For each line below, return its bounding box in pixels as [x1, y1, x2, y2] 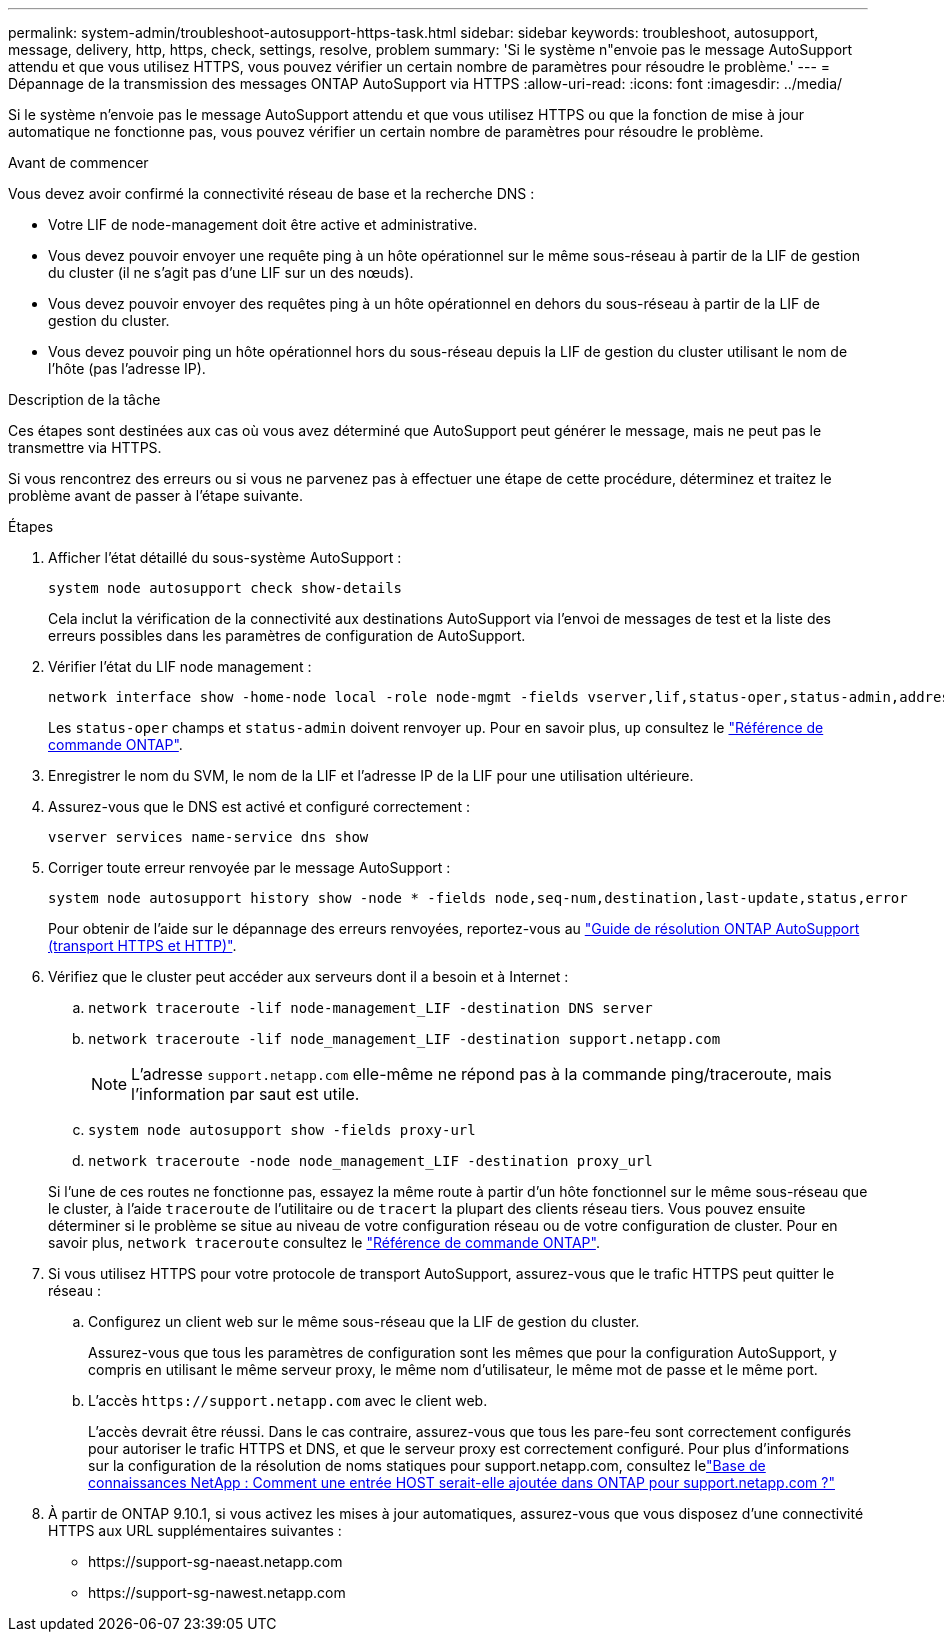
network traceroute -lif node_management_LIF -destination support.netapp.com [88, 1031, 721, 1047]
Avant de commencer [8, 154, 149, 171]
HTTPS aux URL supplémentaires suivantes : [48, 1522, 342, 1539]
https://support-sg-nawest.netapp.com [88, 1584, 346, 1601]
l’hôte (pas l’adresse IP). [48, 360, 206, 377]
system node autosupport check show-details [48, 580, 403, 596]
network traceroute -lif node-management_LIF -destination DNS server [88, 1000, 653, 1016]
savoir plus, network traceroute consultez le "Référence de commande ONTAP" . [48, 1234, 600, 1251]
